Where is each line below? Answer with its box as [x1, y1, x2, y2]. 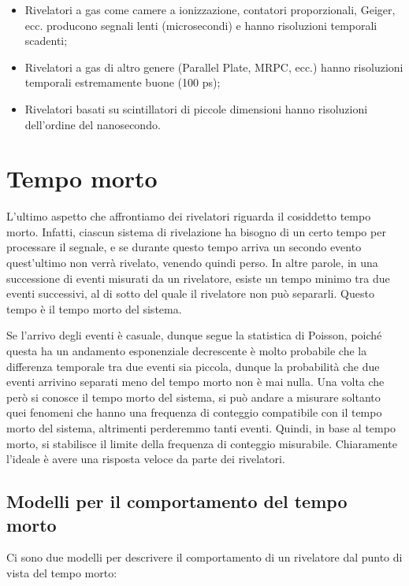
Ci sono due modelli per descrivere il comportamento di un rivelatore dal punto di [6, 549, 403, 566]
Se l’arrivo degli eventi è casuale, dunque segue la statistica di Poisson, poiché [6, 327, 382, 343]
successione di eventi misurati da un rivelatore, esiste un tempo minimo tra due [6, 269, 390, 286]
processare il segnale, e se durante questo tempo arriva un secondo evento [6, 239, 362, 255]
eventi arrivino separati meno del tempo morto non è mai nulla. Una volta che [6, 373, 385, 390]
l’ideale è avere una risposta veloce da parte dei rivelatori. [6, 451, 285, 467]
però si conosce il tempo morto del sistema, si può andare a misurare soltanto [6, 388, 381, 405]
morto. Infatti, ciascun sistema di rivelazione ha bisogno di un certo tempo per [6, 223, 386, 239]
